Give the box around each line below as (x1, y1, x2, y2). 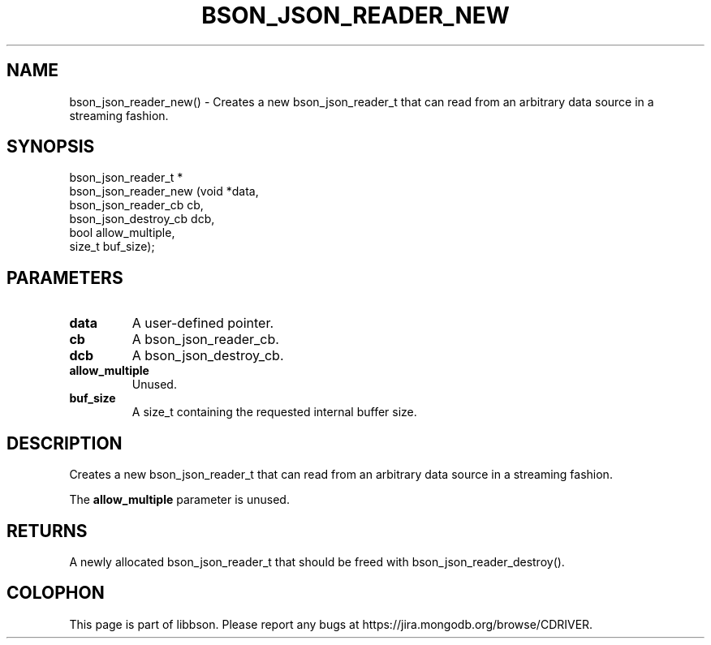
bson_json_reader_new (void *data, (69, 184, 259, 199)
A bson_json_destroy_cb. (131, 347, 284, 364)
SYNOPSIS (6, 136, 95, 157)
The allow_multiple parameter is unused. (69, 492, 290, 507)
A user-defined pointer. (131, 315, 274, 332)
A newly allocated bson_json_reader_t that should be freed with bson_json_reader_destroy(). (69, 554, 565, 569)
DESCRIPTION (6, 432, 123, 454)
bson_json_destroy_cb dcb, (69, 212, 215, 226)
